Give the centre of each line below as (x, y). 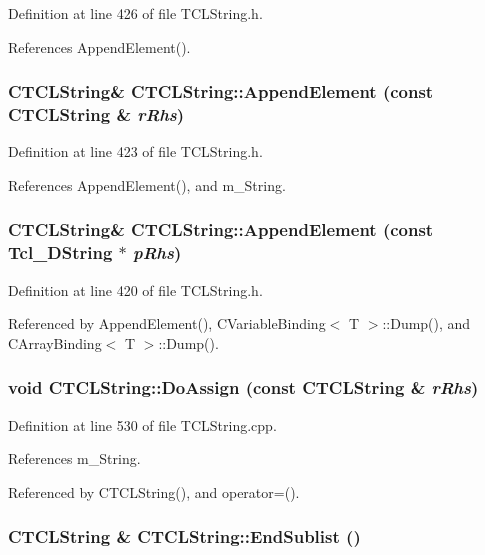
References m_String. (74, 458)
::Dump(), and (426, 323)
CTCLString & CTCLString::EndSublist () (184, 536)
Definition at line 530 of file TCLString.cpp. (142, 424)
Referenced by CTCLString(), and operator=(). (154, 491)
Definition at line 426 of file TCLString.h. (135, 13)
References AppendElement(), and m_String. (147, 184)
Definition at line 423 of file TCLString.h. (135, 151)
